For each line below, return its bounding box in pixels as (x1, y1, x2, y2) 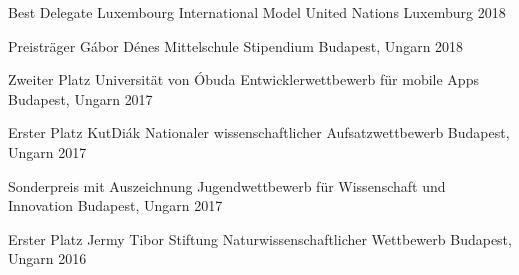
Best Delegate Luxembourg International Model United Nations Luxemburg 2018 (8, 2, 506, 22)
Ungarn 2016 (8, 248, 87, 269)
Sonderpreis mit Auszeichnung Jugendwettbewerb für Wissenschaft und (8, 175, 446, 196)
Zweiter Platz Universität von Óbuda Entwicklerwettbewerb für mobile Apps (8, 69, 479, 90)
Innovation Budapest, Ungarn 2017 (8, 195, 223, 216)
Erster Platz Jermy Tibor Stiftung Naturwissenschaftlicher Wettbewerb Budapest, (8, 228, 512, 249)
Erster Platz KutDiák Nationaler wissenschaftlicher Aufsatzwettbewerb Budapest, (8, 122, 510, 143)
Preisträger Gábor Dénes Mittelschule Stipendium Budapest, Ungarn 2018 (8, 35, 464, 56)
